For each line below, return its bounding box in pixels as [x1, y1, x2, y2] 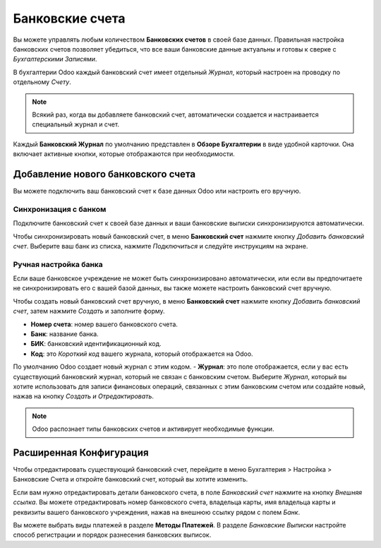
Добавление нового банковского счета [13, 168, 196, 180]
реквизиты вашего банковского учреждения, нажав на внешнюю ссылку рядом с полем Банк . [13, 508, 300, 516]
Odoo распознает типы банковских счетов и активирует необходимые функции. [32, 424, 274, 434]
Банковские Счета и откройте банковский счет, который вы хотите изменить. [13, 475, 248, 484]
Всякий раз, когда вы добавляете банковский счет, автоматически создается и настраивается [32, 110, 319, 119]
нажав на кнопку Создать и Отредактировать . [13, 392, 155, 400]
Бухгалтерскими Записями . [13, 55, 97, 64]
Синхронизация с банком [13, 204, 107, 214]
